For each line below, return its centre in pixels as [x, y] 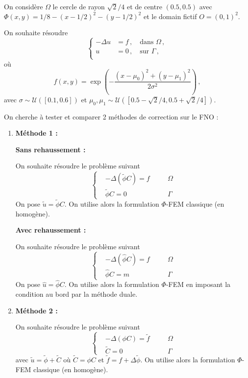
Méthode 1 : [37, 133]
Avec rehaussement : [51, 230]
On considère [24, 6]
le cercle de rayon [79, 6]
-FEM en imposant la [198, 284]
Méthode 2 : [37, 310]
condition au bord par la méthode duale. [76, 294]
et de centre [144, 6]
